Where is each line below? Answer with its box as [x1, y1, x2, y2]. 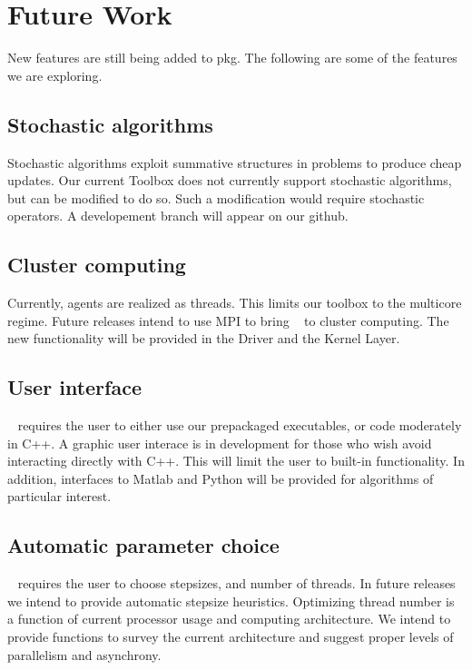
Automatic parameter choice [7, 531, 280, 559]
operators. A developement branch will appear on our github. [7, 206, 349, 225]
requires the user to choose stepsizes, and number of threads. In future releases [17, 574, 456, 593]
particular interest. [7, 487, 112, 506]
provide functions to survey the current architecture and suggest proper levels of [7, 627, 454, 646]
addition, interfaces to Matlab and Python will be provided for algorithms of [7, 468, 434, 488]
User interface [7, 373, 142, 401]
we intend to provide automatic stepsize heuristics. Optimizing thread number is [7, 591, 455, 610]
